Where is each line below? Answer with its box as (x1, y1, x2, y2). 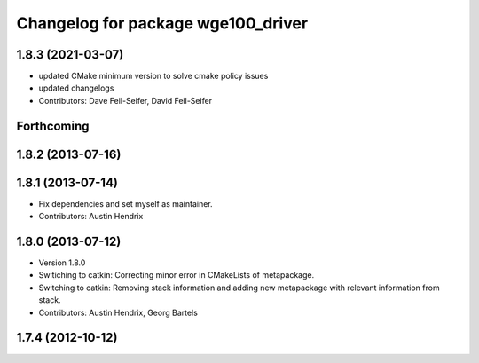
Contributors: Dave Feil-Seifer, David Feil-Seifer (38, 95, 213, 106)
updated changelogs (38, 83, 114, 93)
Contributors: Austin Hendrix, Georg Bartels (38, 307, 199, 318)
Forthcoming (16, 118, 90, 133)
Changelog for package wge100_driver (16, 13, 309, 33)
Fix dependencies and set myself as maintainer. (38, 198, 213, 209)
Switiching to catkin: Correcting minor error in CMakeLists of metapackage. (38, 270, 315, 280)
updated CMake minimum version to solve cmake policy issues (38, 71, 269, 82)
